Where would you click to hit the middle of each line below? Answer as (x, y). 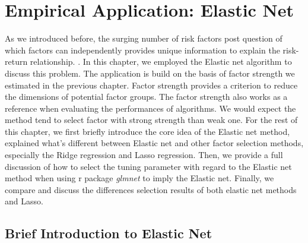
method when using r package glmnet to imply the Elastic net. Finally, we (139, 178)
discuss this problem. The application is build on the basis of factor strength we (150, 73)
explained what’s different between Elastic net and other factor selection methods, (154, 143)
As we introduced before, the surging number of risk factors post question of (144, 38)
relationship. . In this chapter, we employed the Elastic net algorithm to (161, 61)
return (16, 61)
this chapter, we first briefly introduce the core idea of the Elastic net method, (147, 131)
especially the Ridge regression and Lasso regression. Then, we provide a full (144, 155)
